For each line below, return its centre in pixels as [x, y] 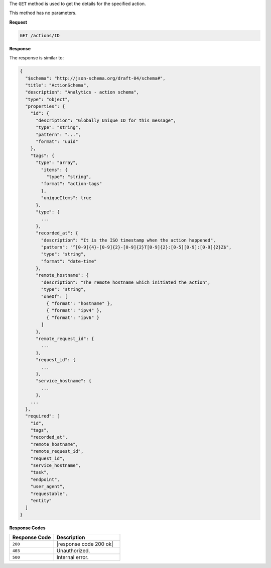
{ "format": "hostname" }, [79, 304]
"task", [40, 472]
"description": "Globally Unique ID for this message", [106, 120]
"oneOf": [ [54, 296]
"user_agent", [48, 486]
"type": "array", [57, 163]
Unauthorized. [73, 551]
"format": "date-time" [69, 261]
